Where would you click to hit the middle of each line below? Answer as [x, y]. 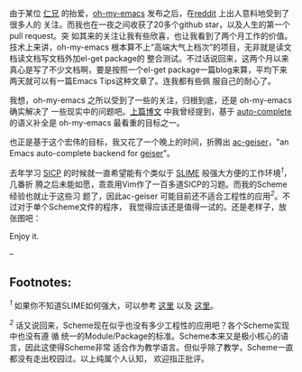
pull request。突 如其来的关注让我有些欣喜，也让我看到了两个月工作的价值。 [151, 36]
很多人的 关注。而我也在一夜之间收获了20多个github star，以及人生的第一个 [150, 24]
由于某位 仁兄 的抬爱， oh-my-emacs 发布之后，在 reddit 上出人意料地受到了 [150, 13]
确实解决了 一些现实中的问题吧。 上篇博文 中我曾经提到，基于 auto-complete [151, 112]
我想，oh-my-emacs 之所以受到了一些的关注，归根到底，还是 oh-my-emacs [151, 100]
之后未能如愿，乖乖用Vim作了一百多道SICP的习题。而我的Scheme [165, 184]
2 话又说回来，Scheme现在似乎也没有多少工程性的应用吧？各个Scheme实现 [150, 324]
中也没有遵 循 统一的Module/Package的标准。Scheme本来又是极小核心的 [145, 336]
